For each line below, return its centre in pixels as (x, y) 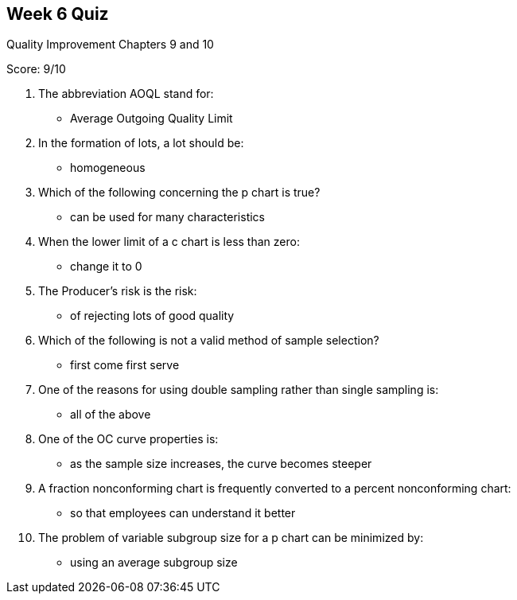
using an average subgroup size (154, 563)
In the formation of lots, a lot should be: (141, 143)
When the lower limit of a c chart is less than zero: (169, 242)
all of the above (111, 415)
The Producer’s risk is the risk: (118, 291)
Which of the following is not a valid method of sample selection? (209, 341)
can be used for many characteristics (168, 217)
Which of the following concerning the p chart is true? (179, 193)
